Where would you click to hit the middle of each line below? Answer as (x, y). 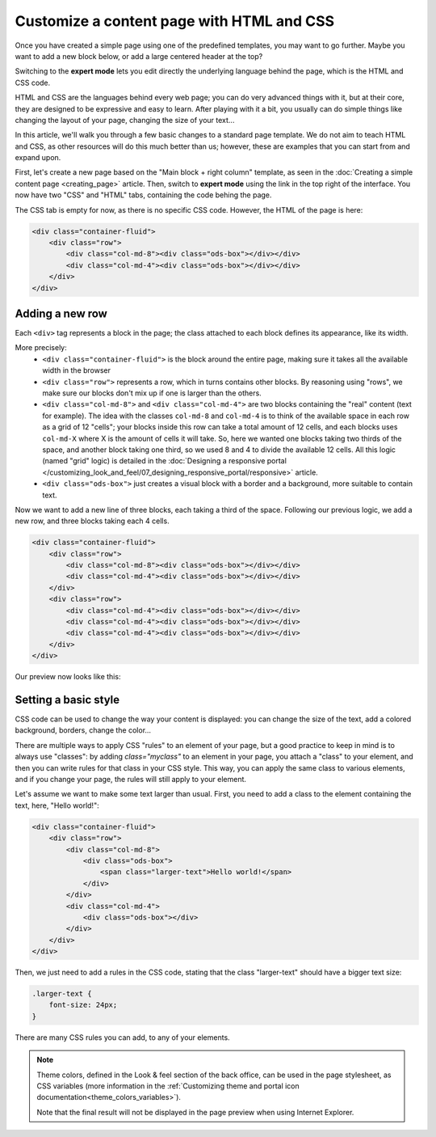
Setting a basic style (67, 700)
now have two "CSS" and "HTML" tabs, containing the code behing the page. (143, 195)
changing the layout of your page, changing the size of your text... (125, 120)
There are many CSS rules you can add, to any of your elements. (122, 1037)
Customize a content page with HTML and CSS (175, 21)
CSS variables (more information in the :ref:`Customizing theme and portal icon (168, 1086)
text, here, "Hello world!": (57, 805)
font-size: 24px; (83, 1005)
